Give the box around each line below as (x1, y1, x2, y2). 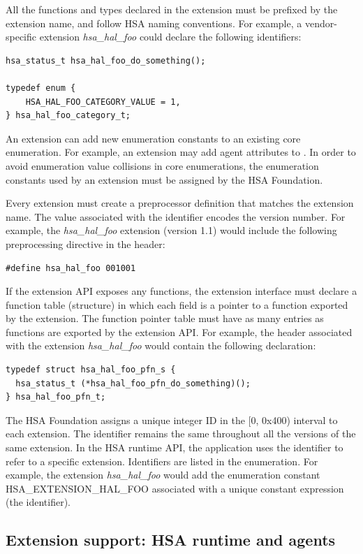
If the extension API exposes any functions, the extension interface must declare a (6, 284, 357, 298)
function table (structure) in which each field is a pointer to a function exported (6, 297, 348, 312)
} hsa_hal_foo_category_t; (6, 110, 131, 121)
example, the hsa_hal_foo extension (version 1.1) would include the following (6, 223, 337, 238)
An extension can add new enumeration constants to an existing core (6, 131, 301, 145)
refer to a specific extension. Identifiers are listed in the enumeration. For (6, 453, 318, 468)
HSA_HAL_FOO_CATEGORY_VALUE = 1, (25, 96, 181, 107)
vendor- (304, 15, 337, 30)
